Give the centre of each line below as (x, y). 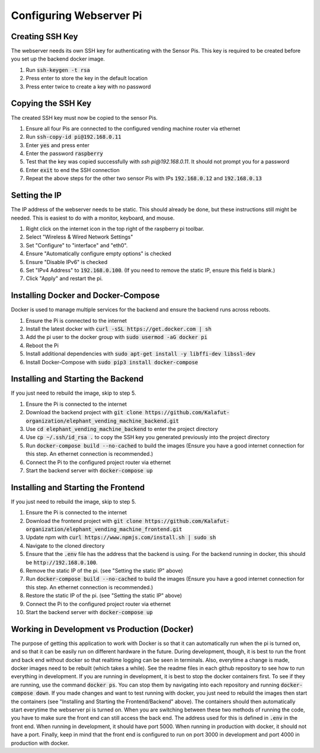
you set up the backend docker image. (58, 59)
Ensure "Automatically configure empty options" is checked (99, 254)
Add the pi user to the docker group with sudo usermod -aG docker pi (116, 337)
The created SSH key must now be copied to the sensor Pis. (84, 117)
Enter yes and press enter (58, 145)
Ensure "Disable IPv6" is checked (67, 262)
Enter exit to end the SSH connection (73, 170)
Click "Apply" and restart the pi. (64, 278)
